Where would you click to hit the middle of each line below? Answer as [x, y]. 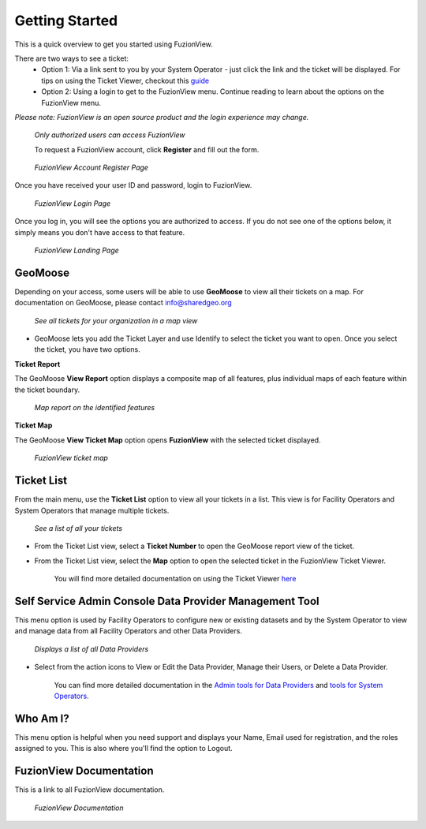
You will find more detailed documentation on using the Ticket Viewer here [175, 579]
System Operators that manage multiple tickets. [92, 510]
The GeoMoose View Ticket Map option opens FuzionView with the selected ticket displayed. [168, 440]
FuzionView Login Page [73, 203]
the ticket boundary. [47, 390]
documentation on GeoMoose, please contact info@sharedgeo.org [123, 303]
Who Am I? [42, 718]
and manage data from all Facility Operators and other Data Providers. [128, 631]
